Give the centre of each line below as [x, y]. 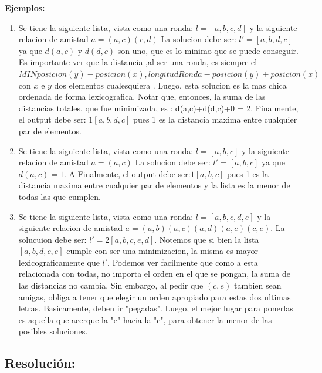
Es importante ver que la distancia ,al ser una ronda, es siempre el [138, 62]
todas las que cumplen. [60, 196]
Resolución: [40, 363]
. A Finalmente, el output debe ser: [127, 173]
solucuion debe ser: [52, 239]
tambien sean [257, 285]
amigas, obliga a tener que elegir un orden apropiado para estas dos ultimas [155, 296]
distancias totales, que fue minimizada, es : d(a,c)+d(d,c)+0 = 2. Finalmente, [158, 108]
